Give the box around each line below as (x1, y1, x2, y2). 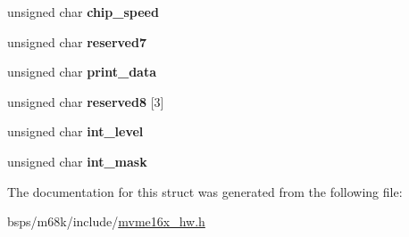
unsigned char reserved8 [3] (7, 92, 164, 110)
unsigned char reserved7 (7, 32, 146, 51)
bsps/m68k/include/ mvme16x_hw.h (7, 212, 205, 231)
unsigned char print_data (7, 62, 157, 81)
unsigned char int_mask (7, 151, 147, 170)
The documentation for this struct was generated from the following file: (7, 182, 403, 200)
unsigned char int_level (7, 122, 144, 141)
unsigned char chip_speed (7, 3, 159, 20)
